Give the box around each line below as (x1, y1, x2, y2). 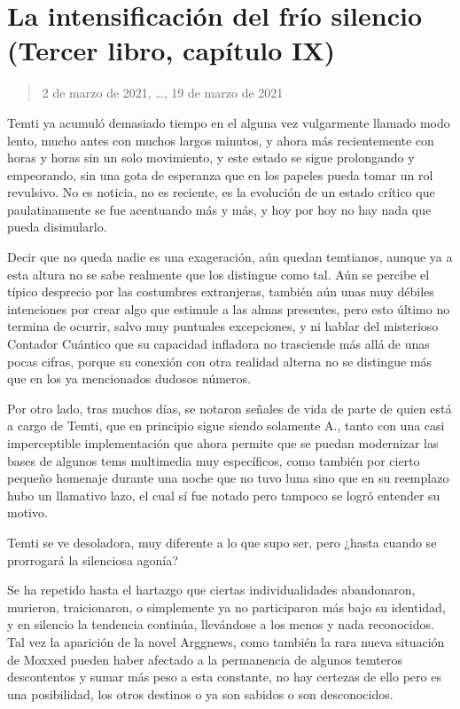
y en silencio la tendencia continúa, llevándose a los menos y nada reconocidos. (7, 615, 434, 634)
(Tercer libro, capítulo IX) (7, 32, 336, 68)
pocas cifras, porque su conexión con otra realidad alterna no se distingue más (7, 351, 432, 370)
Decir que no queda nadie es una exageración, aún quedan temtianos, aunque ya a (7, 248, 453, 266)
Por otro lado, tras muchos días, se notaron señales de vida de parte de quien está (7, 398, 452, 417)
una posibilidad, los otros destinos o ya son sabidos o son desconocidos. (7, 684, 394, 703)
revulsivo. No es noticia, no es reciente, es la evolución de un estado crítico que (7, 183, 435, 201)
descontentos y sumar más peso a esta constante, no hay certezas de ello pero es (7, 667, 441, 686)
